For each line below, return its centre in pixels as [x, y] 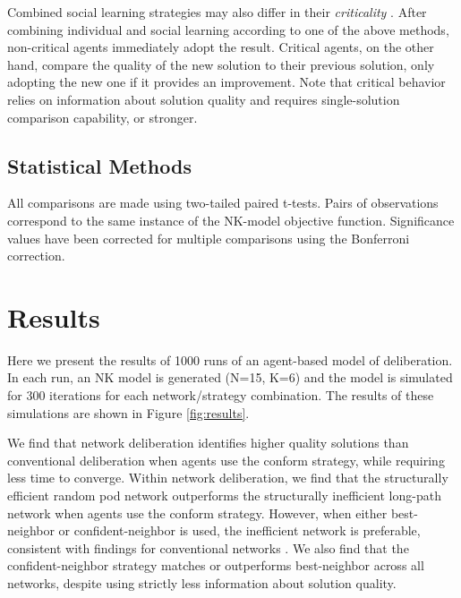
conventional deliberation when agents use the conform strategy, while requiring [226, 460]
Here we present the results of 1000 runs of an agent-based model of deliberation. [230, 359]
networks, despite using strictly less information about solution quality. [202, 582]
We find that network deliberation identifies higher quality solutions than [208, 443]
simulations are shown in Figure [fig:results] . [128, 412]
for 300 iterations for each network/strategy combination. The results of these [221, 395]
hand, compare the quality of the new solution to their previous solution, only [221, 64]
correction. [36, 256]
